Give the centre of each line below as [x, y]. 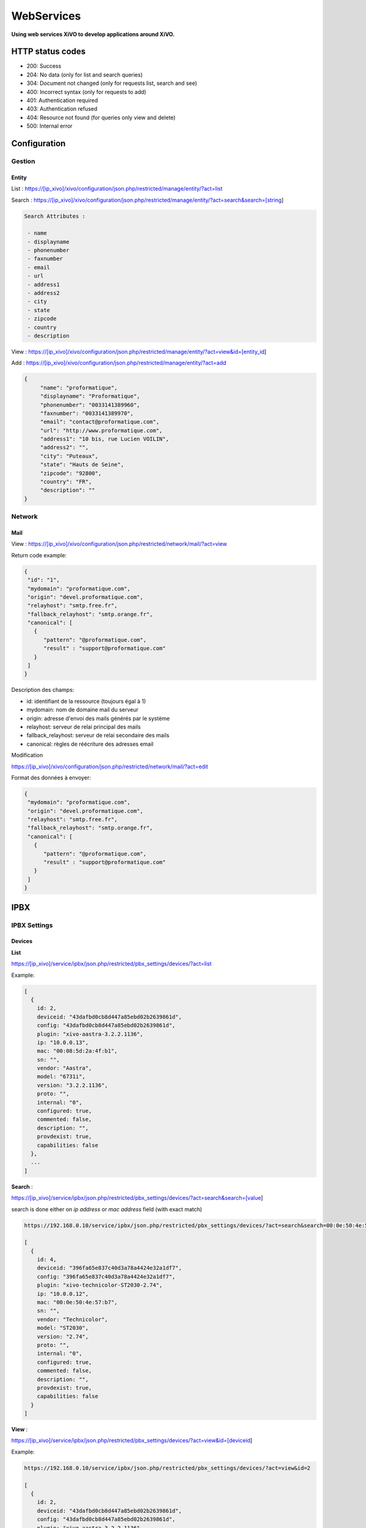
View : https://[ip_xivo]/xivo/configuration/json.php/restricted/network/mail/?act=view [119, 544]
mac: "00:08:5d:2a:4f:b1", [77, 1051]
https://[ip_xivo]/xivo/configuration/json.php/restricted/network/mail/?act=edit [110, 766]
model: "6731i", [61, 1077]
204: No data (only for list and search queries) [85, 75]
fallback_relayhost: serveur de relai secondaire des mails [98, 735]
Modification [27, 755]
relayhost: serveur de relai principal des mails [84, 727]
